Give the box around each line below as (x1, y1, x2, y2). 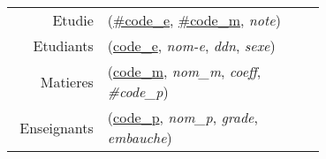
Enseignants (19, 117, 94, 138)
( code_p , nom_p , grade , (107, 107, 258, 127)
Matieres (40, 71, 94, 92)
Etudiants (33, 35, 94, 56)
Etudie (52, 10, 94, 30)
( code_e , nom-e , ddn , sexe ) (107, 35, 276, 56)
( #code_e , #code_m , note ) (107, 10, 281, 30)
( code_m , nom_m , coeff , (107, 61, 262, 81)
